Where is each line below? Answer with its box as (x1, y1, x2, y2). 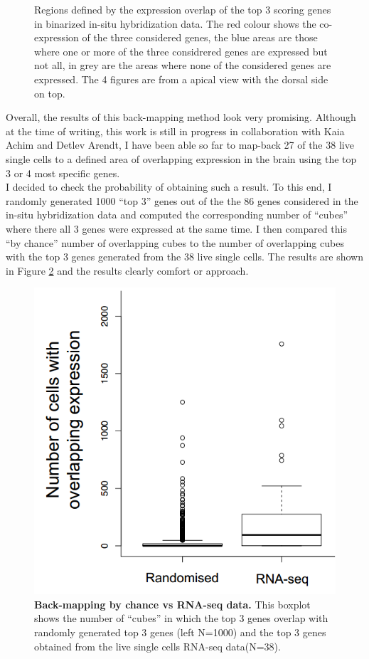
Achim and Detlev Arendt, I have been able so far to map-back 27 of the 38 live (6, 137, 354, 152)
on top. (34, 85, 65, 100)
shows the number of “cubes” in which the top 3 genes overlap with (34, 611, 328, 626)
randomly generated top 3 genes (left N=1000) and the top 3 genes (34, 624, 326, 639)
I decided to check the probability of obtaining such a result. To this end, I (6, 179, 332, 194)
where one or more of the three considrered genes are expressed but (34, 43, 328, 58)
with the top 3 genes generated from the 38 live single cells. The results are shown (6, 249, 363, 264)
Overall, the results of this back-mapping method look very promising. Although (6, 110, 356, 125)
